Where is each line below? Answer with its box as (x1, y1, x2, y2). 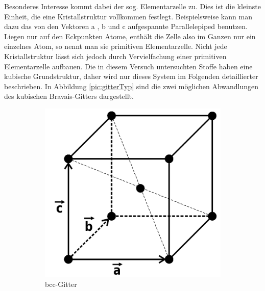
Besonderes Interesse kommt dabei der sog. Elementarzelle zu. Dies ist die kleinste (4, 1, 261, 11)
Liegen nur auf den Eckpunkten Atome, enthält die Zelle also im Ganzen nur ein (4, 31, 256, 41)
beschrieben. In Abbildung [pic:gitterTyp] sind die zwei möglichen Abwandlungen (4, 81, 259, 91)
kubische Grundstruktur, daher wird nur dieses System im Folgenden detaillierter (4, 71, 258, 82)
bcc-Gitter (45, 279, 77, 289)
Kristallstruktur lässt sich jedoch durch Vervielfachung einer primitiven (4, 50, 227, 61)
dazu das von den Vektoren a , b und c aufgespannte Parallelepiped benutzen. (4, 21, 248, 32)
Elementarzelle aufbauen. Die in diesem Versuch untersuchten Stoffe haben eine (4, 61, 253, 71)
